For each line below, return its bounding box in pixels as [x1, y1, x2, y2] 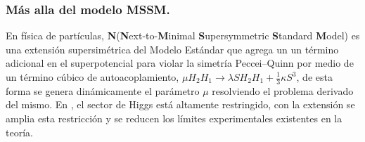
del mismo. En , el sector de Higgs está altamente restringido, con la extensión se [6, 97, 355, 112]
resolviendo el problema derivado [212, 83, 354, 98]
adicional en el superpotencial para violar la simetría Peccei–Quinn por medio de [6, 56, 354, 70]
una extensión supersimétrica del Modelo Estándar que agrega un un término [6, 41, 339, 56]
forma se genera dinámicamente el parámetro [6, 83, 200, 98]
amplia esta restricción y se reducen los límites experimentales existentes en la [6, 111, 342, 126]
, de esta [296, 70, 333, 84]
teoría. [6, 124, 33, 139]
